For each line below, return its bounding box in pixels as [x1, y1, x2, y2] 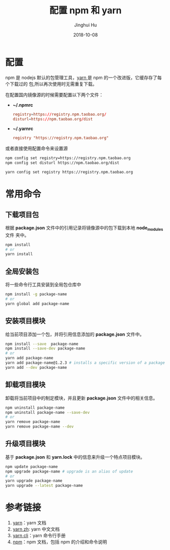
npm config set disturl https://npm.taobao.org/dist [5, 160, 120, 166]
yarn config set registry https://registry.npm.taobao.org [5, 169, 133, 175]
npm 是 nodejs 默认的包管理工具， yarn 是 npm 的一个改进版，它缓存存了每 [5, 74, 162, 81]
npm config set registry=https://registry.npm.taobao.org [5, 156, 131, 161]
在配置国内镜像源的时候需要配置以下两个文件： [5, 91, 103, 97]
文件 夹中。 [5, 232, 29, 238]
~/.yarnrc [12, 126, 34, 132]
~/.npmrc [12, 102, 33, 108]
